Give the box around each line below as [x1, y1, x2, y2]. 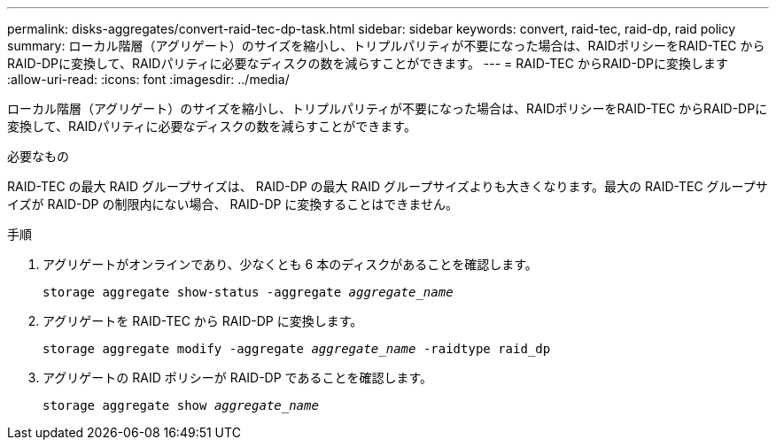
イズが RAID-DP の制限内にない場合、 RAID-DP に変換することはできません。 [7, 197, 458, 212]
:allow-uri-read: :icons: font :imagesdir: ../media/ [7, 72, 290, 87]
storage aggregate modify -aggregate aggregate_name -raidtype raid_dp [43, 342, 551, 356]
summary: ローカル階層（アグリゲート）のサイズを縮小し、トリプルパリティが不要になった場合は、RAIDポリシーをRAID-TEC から [7, 38, 765, 53]
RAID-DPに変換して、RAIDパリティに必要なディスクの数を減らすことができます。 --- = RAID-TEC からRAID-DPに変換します [7, 56, 728, 71]
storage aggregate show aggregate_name [43, 398, 319, 412]
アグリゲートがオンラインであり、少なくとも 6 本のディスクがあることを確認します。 [43, 257, 538, 272]
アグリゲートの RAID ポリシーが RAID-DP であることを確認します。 [43, 370, 433, 385]
